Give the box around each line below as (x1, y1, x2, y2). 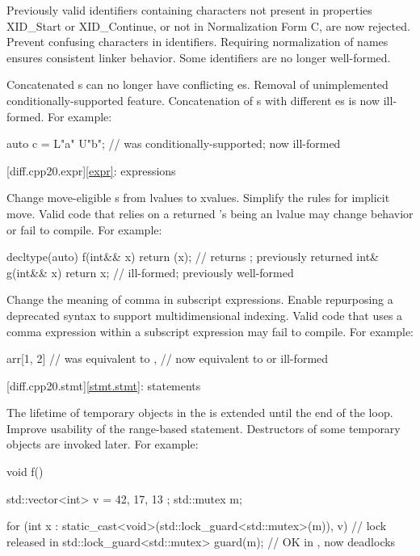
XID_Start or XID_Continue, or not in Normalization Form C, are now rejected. (6, 17, 410, 34)
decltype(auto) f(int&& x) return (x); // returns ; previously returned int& (6, 248, 379, 265)
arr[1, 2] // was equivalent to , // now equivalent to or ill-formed (6, 350, 329, 367)
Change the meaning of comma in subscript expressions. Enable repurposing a (6, 291, 393, 308)
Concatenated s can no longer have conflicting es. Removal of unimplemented (6, 76, 388, 93)
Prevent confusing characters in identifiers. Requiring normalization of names (6, 33, 388, 50)
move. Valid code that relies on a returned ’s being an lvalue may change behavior (6, 204, 414, 221)
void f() (6, 463, 44, 480)
